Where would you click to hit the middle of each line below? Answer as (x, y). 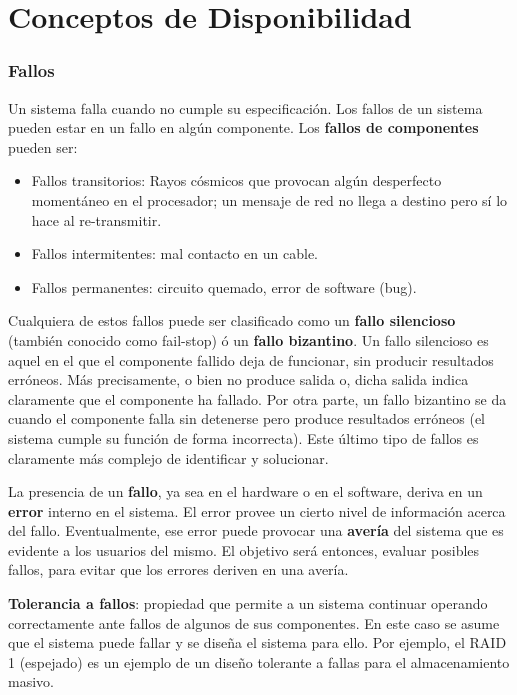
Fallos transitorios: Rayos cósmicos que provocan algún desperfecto (236, 180)
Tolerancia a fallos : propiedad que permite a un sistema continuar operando (248, 603)
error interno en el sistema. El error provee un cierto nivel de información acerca (257, 510)
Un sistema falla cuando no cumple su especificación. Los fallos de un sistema (245, 107)
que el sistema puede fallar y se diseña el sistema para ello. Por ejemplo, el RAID (257, 642)
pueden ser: (43, 146)
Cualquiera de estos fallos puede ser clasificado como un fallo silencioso (232, 320)
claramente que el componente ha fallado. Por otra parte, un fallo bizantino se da (257, 398)
